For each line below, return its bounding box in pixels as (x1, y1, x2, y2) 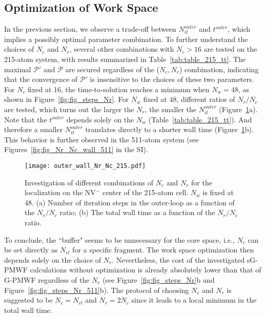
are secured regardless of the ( (65, 64, 159, 74)
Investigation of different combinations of (25, 177, 154, 187)
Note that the (4, 114, 47, 124)
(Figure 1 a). (219, 103, 258, 114)
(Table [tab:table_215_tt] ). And (148, 114, 252, 124)
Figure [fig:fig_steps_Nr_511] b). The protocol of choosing (4, 284, 189, 295)
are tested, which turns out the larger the (4, 103, 134, 114)
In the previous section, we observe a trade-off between (4, 24, 176, 34)
